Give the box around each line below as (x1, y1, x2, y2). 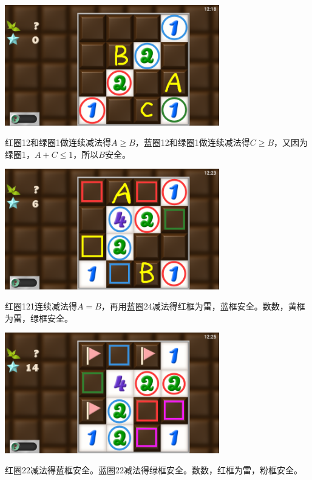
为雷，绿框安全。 (5, 311, 73, 324)
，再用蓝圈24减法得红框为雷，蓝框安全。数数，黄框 (101, 300, 305, 313)
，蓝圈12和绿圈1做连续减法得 (135, 136, 250, 149)
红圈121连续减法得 (5, 300, 77, 313)
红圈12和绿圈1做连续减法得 (5, 136, 111, 149)
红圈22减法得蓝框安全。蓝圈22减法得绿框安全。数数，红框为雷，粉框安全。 (5, 464, 302, 476)
